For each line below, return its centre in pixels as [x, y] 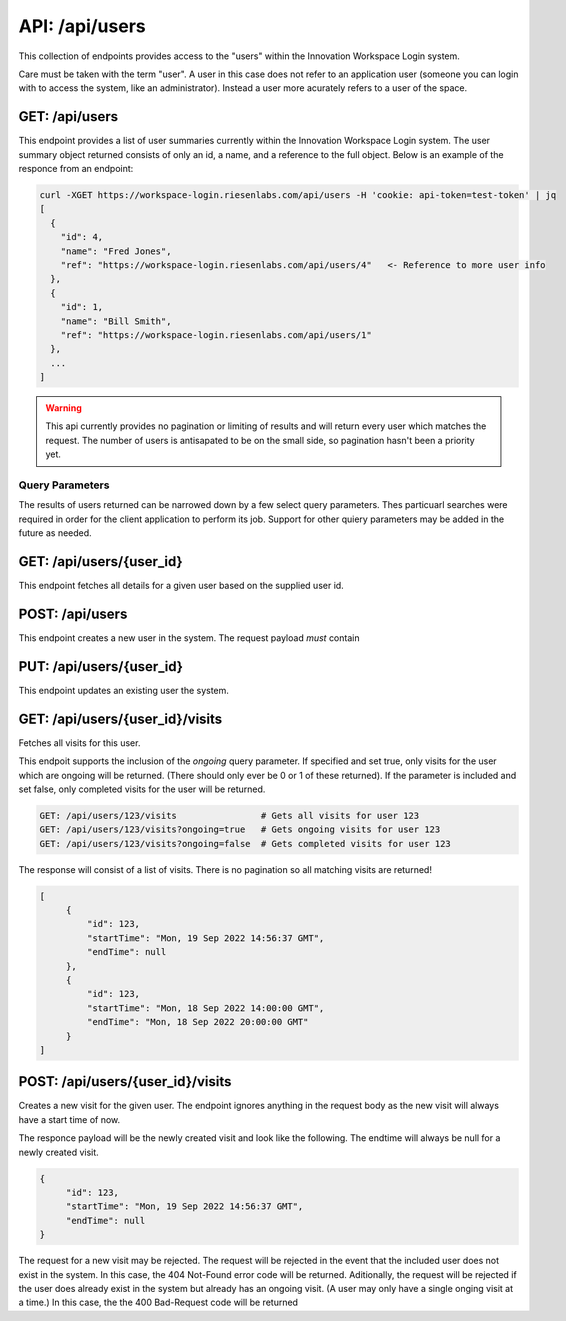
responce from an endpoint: [76, 169]
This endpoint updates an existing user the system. [124, 690]
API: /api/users [82, 26]
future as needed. [55, 533]
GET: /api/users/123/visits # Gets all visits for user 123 [229, 815]
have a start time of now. [69, 1119]
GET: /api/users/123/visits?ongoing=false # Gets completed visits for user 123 [245, 843]
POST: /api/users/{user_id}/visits [125, 1081]
